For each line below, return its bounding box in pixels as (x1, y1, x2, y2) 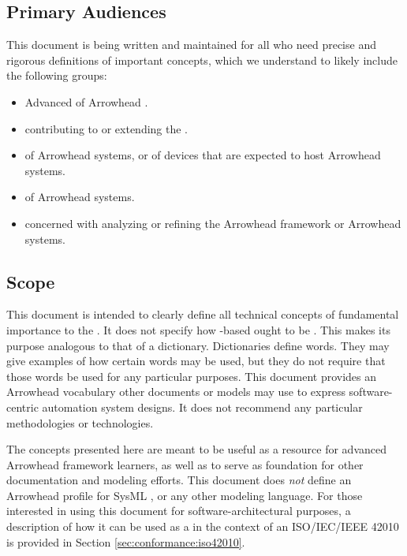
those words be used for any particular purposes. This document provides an (6, 368, 377, 384)
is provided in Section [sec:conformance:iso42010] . (6, 533, 245, 550)
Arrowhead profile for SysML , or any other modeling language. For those (6, 487, 363, 503)
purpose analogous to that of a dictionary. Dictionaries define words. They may (6, 337, 390, 353)
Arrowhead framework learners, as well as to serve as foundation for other (6, 456, 364, 472)
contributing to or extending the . (24, 120, 189, 136)
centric (6, 398, 39, 415)
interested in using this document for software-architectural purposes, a (6, 502, 351, 519)
